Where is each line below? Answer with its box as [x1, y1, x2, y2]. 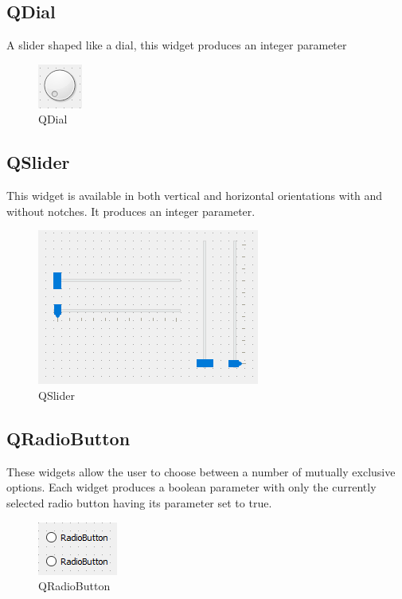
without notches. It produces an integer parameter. [6, 202, 256, 219]
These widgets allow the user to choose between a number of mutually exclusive [6, 463, 396, 480]
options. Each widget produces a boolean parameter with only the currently [6, 479, 377, 495]
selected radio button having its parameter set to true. [6, 494, 272, 511]
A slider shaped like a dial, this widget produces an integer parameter [6, 37, 347, 53]
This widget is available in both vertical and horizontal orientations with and [6, 187, 383, 204]
